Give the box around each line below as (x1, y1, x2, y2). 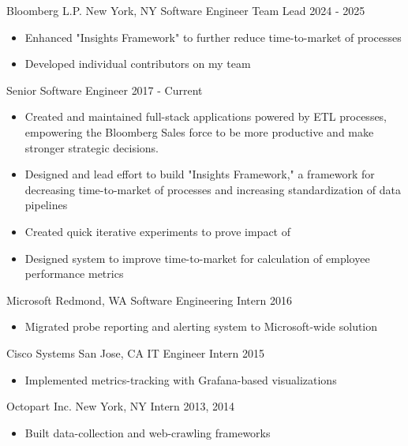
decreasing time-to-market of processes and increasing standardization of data (24, 181, 402, 197)
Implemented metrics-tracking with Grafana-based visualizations (24, 371, 337, 388)
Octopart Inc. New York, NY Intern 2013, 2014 (6, 398, 235, 414)
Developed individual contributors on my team (24, 55, 251, 72)
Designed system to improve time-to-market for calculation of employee (24, 249, 370, 266)
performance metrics (24, 265, 124, 282)
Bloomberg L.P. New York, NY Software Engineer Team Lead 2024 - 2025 (6, 2, 365, 18)
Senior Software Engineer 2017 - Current (6, 81, 203, 98)
